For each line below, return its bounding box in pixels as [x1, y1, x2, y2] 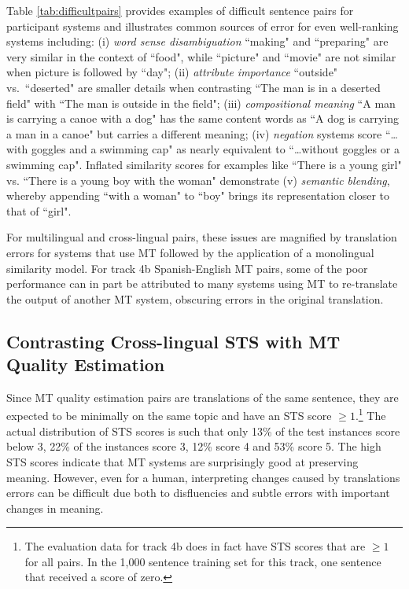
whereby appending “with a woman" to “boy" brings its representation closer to [6, 187, 389, 204]
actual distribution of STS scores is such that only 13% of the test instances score [6, 422, 400, 439]
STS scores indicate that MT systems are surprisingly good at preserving [6, 453, 359, 469]
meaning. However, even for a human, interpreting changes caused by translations [6, 469, 400, 485]
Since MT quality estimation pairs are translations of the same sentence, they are [6, 388, 399, 405]
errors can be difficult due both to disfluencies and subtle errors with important [6, 484, 390, 501]
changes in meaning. [6, 499, 104, 516]
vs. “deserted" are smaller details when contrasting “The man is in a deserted [6, 79, 381, 95]
